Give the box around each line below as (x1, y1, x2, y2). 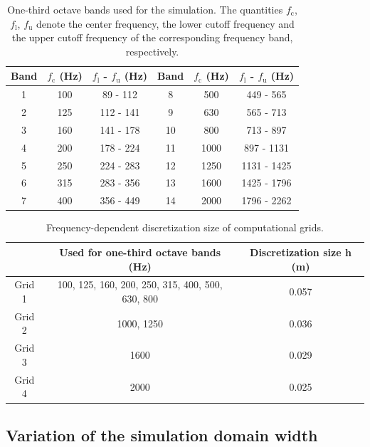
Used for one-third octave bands (59, 244, 221, 259)
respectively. (125, 43, 179, 58)
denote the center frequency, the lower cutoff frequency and (36, 16, 295, 31)
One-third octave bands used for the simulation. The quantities (7, 2, 283, 16)
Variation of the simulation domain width (6, 424, 318, 446)
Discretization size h (250, 244, 351, 259)
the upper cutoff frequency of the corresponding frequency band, (11, 30, 293, 45)
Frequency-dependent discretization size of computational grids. (46, 220, 324, 235)
